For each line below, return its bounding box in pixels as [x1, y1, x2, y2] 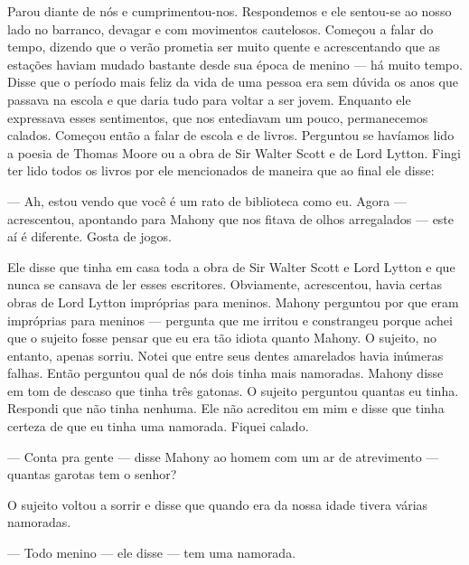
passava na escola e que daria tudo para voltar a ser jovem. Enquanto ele [7, 89, 411, 108]
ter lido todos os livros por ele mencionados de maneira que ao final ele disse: [7, 161, 435, 180]
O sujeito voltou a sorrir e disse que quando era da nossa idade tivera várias [7, 494, 428, 513]
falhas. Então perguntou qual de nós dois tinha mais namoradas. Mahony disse [7, 363, 444, 382]
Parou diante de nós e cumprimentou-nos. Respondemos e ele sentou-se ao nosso [7, 2, 452, 20]
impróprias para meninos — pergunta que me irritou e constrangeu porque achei [7, 310, 453, 329]
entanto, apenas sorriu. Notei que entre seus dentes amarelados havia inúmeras [7, 345, 444, 364]
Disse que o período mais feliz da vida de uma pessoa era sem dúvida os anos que [7, 72, 458, 91]
